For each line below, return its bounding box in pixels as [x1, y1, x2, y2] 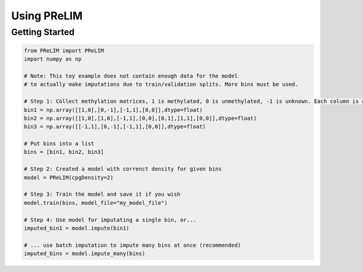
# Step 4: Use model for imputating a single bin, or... [24, 216, 197, 223]
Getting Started [11, 27, 75, 37]
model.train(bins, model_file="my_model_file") [24, 199, 168, 206]
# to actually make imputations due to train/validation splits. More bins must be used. [24, 81, 299, 88]
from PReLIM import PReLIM [24, 47, 104, 54]
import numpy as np [24, 56, 82, 63]
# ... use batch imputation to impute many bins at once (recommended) [24, 242, 241, 248]
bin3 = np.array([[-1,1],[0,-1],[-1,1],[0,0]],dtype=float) [24, 123, 206, 130]
